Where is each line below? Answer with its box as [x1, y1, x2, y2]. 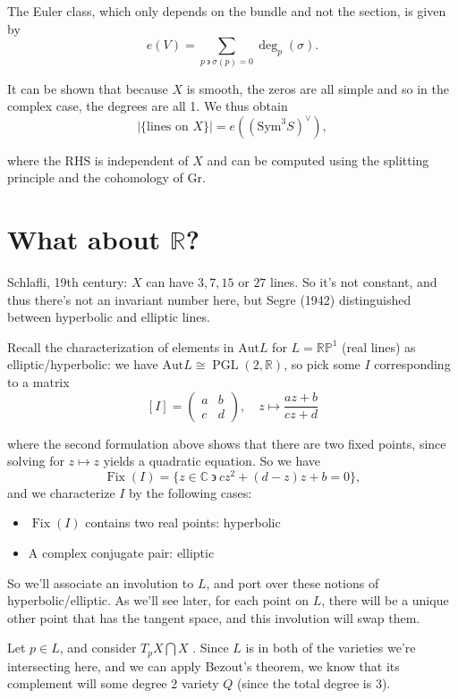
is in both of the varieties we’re [245, 638, 416, 657]
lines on [147, 120, 189, 133]
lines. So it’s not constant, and [270, 273, 437, 291]
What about [7, 221, 161, 257]
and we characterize [7, 483, 115, 501]
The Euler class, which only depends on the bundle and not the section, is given [7, 2, 446, 20]
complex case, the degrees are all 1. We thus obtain [7, 97, 288, 115]
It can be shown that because [7, 79, 168, 97]
